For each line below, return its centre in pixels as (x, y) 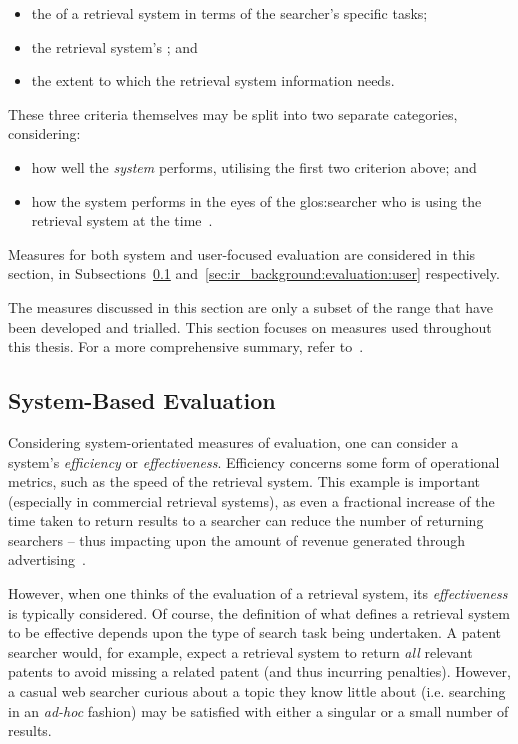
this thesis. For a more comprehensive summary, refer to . (186, 346)
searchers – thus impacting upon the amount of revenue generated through (236, 539)
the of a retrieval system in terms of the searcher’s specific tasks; (229, 13)
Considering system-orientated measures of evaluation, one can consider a (233, 441)
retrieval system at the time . (122, 220)
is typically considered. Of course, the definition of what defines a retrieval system (259, 612)
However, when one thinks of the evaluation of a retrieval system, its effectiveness (258, 593)
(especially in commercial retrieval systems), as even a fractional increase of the (251, 500)
